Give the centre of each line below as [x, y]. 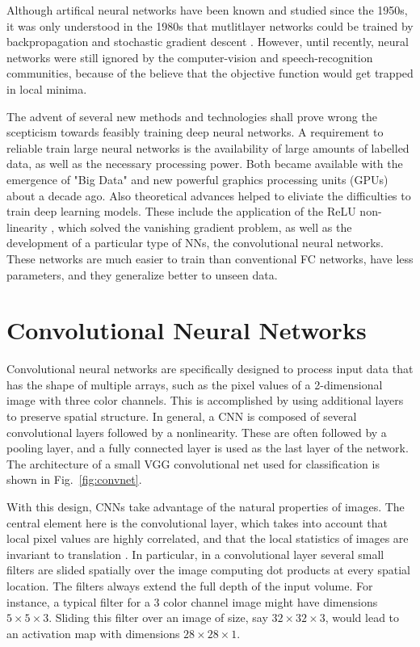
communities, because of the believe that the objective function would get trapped [210, 73]
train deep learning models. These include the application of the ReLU [181, 211]
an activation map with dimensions [93, 633]
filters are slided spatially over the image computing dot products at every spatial [208, 570]
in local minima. [47, 88]
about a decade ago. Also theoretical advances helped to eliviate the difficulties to [209, 195]
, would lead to [362, 618]
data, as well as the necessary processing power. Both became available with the [205, 164]
